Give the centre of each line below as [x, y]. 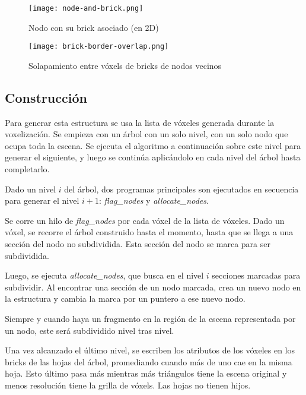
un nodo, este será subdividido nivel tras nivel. [90, 330]
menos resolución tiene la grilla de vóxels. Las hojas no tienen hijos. [128, 385]
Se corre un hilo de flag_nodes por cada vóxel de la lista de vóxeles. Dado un [145, 220]
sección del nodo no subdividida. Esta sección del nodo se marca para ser [138, 244]
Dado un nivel [31, 189]
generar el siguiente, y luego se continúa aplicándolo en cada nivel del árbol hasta [153, 157]
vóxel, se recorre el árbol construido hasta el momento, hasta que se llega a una [149, 232]
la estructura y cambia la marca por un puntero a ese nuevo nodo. [125, 298]
